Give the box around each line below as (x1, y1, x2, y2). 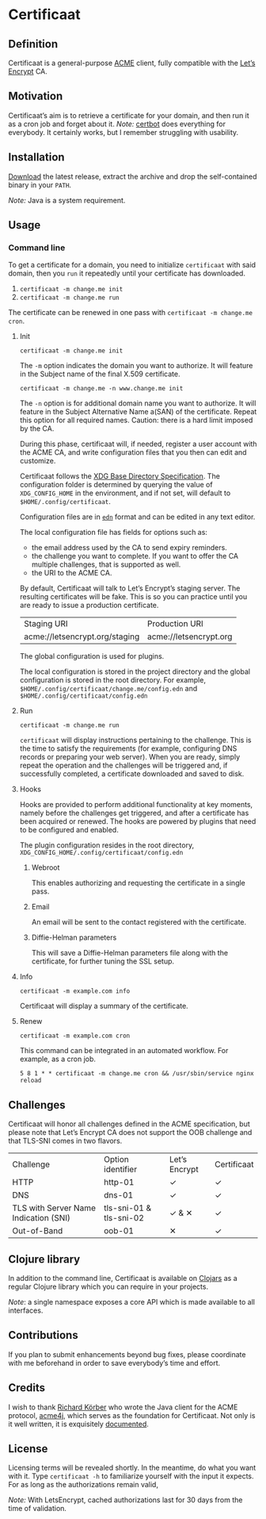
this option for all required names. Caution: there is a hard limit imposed (19, 415, 253, 425)
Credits (8, 1381, 46, 1394)
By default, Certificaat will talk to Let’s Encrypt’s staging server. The (19, 583, 241, 593)
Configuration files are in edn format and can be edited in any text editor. (19, 512, 256, 521)
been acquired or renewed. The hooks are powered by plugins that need (19, 817, 256, 826)
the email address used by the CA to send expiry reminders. (31, 543, 227, 552)
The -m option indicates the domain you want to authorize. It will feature (19, 361, 253, 371)
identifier (104, 1164, 137, 1175)
